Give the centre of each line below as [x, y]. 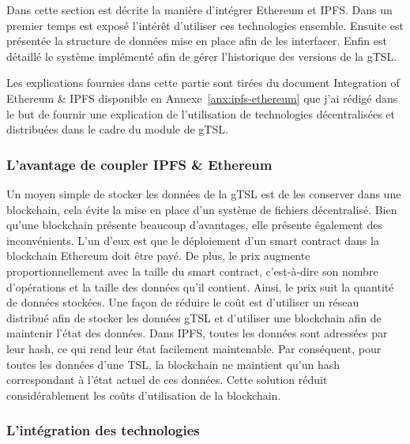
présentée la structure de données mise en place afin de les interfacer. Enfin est [197, 41]
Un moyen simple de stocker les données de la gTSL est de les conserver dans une [204, 193]
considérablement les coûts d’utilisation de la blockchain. [144, 395]
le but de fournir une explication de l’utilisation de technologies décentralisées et [201, 113]
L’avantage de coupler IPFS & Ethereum [139, 164]
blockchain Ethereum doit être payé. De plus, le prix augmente [158, 256]
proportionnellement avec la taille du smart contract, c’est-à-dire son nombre [192, 271]
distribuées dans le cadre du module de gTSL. [117, 129]
